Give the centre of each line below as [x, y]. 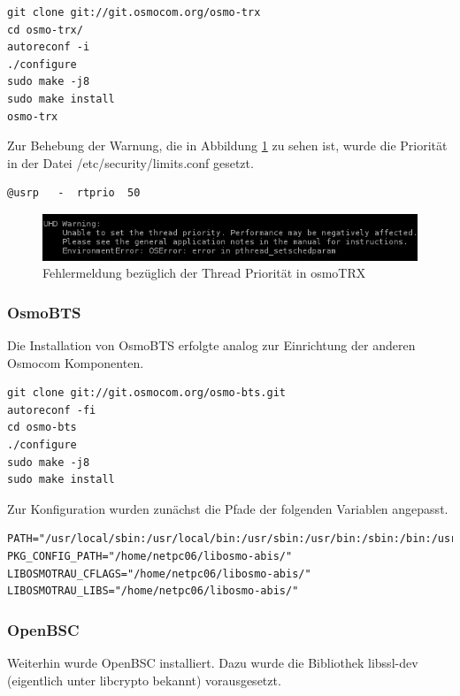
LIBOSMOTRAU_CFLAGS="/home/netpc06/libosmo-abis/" [159, 574]
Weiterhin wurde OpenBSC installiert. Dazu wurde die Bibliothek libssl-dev [213, 662]
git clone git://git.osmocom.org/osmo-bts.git [146, 393]
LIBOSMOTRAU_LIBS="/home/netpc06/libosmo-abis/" [153, 591]
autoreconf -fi [52, 410]
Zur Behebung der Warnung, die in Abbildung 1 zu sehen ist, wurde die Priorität [227, 145]
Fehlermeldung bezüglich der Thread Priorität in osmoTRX [204, 273]
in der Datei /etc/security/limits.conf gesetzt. [130, 162]
